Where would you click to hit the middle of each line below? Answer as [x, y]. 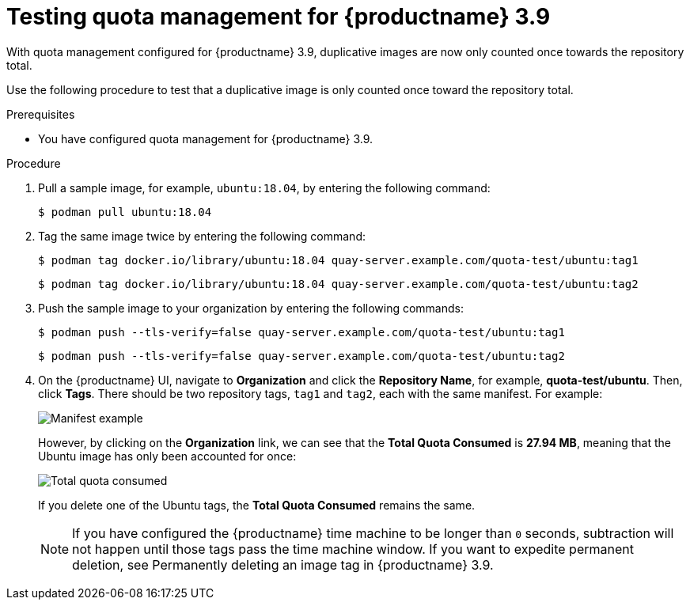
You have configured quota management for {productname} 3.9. [206, 138]
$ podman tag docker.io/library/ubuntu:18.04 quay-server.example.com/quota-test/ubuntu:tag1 [338, 260]
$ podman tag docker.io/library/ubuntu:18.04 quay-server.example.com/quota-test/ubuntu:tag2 [338, 284]
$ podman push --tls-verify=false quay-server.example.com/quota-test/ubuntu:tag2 [301, 356]
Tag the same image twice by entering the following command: [202, 236]
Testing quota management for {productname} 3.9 [279, 17]
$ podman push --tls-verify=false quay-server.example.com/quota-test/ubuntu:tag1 [301, 332]
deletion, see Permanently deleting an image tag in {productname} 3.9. [283, 564]
